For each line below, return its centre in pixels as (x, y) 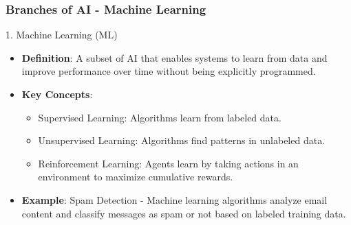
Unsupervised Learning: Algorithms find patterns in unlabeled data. (182, 140)
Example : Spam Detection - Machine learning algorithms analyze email (174, 199)
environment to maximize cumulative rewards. (136, 177)
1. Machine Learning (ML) (62, 35)
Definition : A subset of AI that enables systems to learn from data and (174, 57)
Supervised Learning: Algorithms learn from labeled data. (160, 117)
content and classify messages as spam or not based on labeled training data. (184, 213)
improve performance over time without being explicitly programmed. (169, 71)
